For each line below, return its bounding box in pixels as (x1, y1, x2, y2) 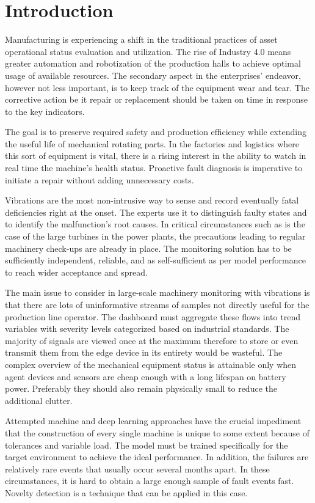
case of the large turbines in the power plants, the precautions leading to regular (5, 230, 306, 243)
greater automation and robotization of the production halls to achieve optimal (5, 57, 301, 70)
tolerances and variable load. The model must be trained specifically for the (5, 438, 288, 451)
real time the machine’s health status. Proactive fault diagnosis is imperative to (5, 161, 303, 174)
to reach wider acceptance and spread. (5, 265, 148, 278)
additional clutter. (5, 394, 73, 406)
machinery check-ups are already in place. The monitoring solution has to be (5, 241, 292, 254)
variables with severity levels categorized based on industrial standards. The (5, 322, 289, 335)
